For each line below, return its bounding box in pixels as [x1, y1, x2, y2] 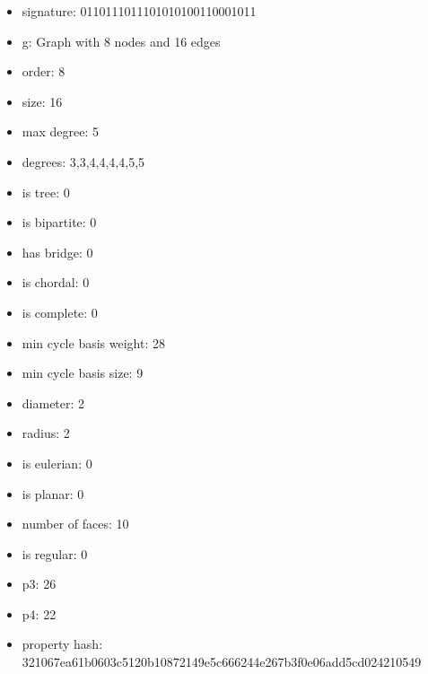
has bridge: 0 [22, 242, 93, 261]
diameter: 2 [22, 393, 85, 412]
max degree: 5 [22, 122, 99, 141]
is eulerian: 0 [22, 453, 92, 472]
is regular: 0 [22, 544, 88, 563]
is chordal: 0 [22, 273, 90, 292]
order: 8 [22, 62, 66, 81]
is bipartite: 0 [22, 213, 97, 232]
